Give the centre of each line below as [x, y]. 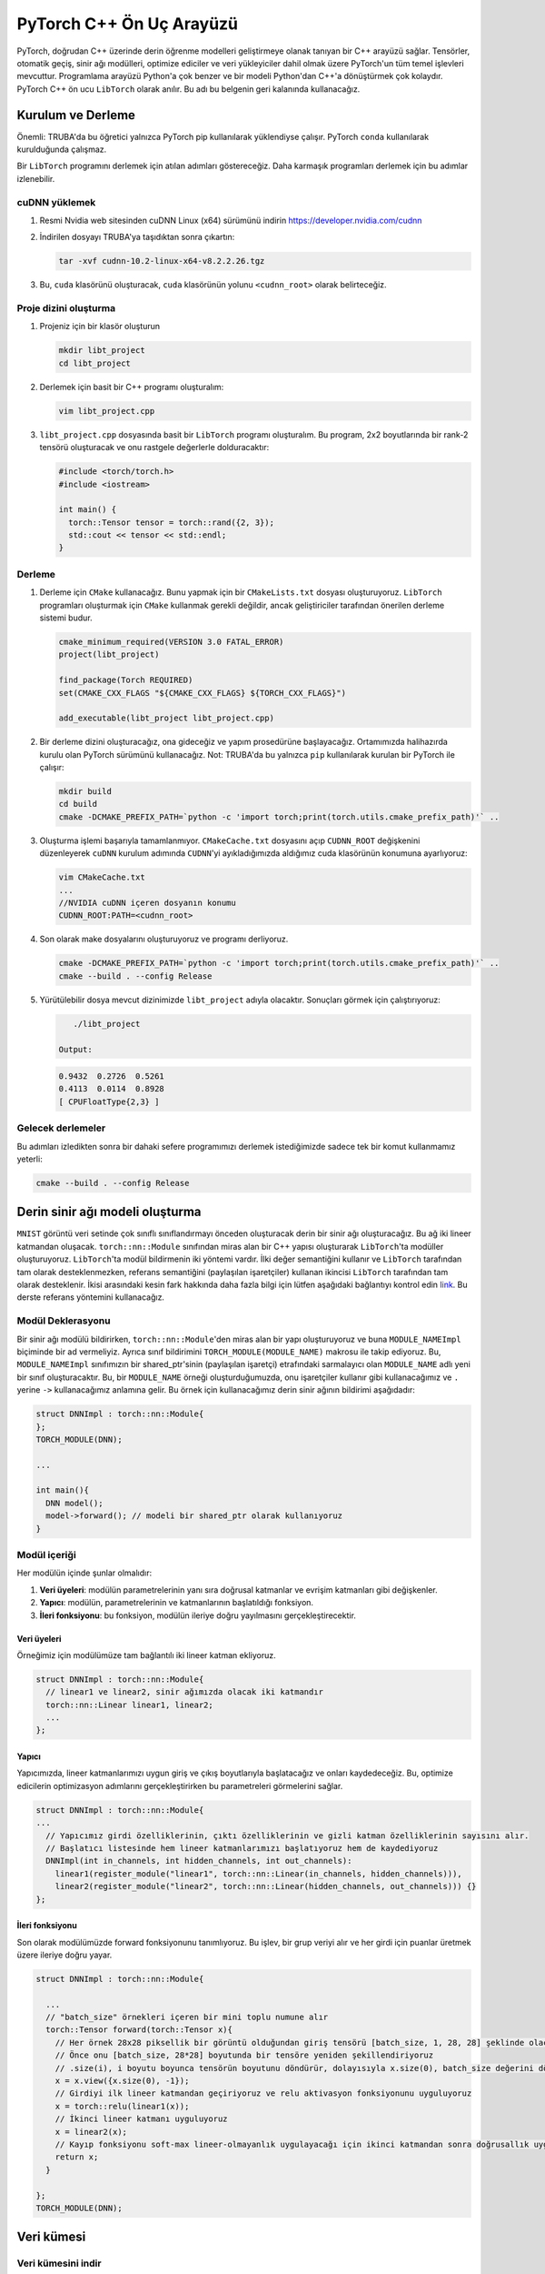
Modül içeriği [46, 1555]
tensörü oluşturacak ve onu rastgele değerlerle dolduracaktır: [154, 448]
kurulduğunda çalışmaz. [62, 149]
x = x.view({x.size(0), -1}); [122, 2081]
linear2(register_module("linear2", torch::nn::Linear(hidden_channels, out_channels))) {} [266, 1887]
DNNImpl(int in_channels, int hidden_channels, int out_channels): [199, 1861]
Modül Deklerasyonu [64, 1321]
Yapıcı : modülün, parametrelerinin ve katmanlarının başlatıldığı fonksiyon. [176, 1603]
